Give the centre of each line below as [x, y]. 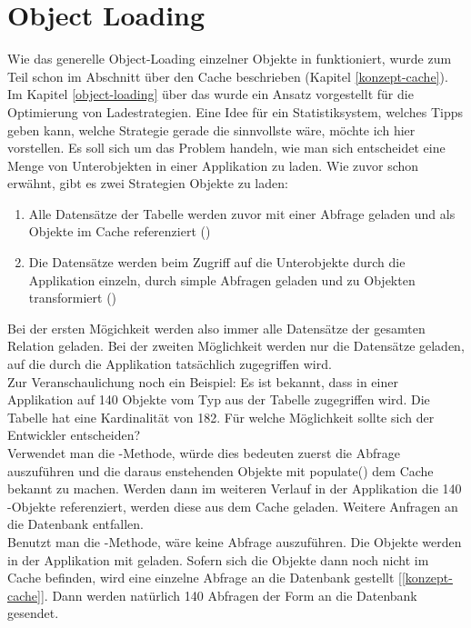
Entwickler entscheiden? [74, 435]
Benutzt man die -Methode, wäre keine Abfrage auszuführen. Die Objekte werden [235, 541]
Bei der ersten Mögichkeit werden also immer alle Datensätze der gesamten [216, 328]
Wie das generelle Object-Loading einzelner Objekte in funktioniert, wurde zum [230, 59]
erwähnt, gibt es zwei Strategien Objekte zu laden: [148, 183]
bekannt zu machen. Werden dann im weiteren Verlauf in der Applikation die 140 [235, 488]
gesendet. [33, 613]
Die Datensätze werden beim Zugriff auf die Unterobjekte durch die [217, 262]
